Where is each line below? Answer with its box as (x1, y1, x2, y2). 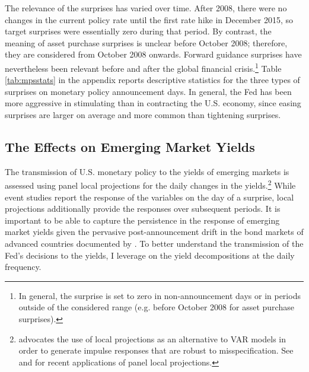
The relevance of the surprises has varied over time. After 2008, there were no (5, 2, 287, 14)
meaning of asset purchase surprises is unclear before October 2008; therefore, (5, 36, 288, 49)
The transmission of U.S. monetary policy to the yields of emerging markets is (5, 165, 289, 177)
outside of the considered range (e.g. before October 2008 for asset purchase (18, 301, 294, 313)
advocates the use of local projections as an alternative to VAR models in (18, 332, 286, 345)
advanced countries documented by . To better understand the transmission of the (5, 237, 304, 250)
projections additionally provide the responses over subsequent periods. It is (5, 202, 281, 215)
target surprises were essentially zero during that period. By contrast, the (5, 25, 272, 37)
